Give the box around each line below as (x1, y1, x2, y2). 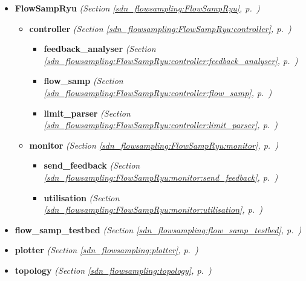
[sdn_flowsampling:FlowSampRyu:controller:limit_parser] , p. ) (44, 118, 278, 131)
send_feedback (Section (44, 159, 140, 172)
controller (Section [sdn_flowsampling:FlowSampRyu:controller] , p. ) (29, 22, 291, 34)
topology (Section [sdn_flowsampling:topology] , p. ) (15, 263, 212, 276)
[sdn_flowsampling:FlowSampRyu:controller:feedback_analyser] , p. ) (44, 54, 298, 66)
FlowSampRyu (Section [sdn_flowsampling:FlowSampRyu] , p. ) (15, 2, 260, 14)
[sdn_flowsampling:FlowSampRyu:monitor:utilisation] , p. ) (44, 203, 263, 216)
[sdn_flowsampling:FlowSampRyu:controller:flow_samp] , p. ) (44, 86, 272, 99)
